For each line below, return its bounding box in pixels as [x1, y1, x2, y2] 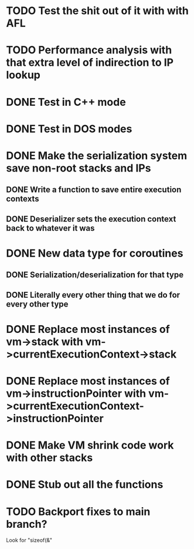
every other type [6, 299, 69, 309]
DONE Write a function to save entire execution [6, 185, 182, 195]
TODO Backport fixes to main [6, 505, 151, 518]
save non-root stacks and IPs [6, 161, 151, 174]
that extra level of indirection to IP [6, 56, 174, 69]
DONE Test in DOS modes [6, 122, 132, 136]
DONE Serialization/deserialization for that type [6, 270, 183, 280]
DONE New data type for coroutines [6, 247, 183, 260]
